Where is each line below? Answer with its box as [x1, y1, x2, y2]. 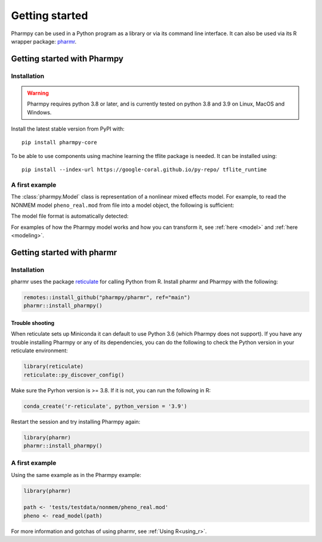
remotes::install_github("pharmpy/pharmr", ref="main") [23, 294, 191, 301]
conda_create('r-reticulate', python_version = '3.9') [23, 402, 187, 410]
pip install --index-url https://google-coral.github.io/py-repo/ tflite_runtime [21, 166, 267, 173]
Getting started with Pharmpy [11, 54, 123, 64]
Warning [27, 89, 49, 97]
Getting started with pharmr [11, 247, 117, 258]
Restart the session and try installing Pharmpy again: [11, 418, 141, 425]
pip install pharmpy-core [21, 139, 98, 146]
